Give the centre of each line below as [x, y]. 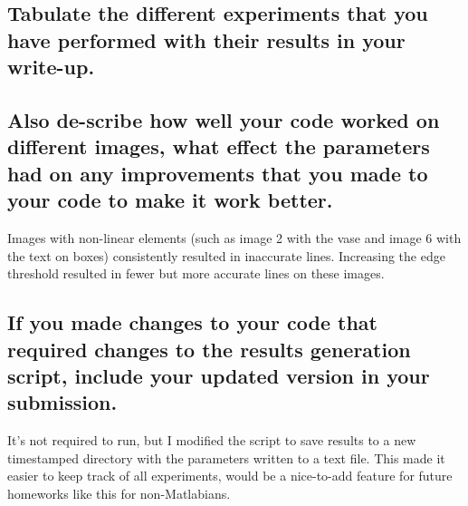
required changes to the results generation [209, 349]
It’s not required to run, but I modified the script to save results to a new [212, 440]
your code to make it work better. [170, 200]
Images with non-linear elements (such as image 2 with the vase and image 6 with [234, 237]
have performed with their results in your [206, 39]
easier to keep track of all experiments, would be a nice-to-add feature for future [230, 476]
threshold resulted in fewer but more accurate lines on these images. [196, 273]
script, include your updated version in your [219, 375]
